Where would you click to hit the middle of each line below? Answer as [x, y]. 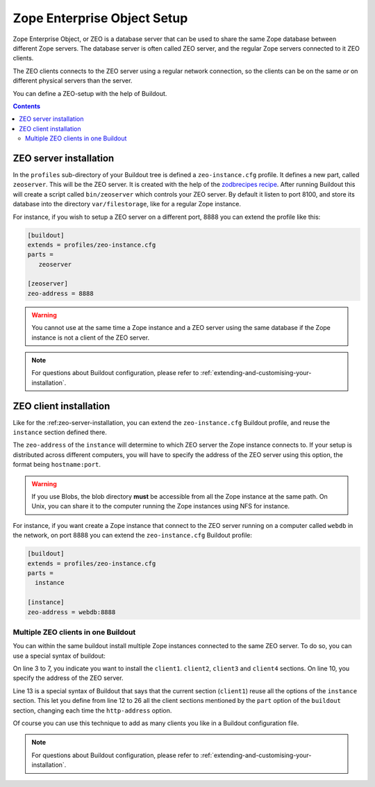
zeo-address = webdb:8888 [72, 612]
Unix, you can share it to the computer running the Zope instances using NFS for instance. [161, 506]
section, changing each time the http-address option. [92, 710]
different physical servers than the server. [73, 81]
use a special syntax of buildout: [59, 656]
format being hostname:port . [57, 465]
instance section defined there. [60, 432]
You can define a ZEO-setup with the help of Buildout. [90, 93]
